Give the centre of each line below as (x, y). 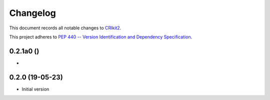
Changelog (32, 13)
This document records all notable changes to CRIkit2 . (65, 28)
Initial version (35, 89)
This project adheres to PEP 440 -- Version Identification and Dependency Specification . (101, 37)
